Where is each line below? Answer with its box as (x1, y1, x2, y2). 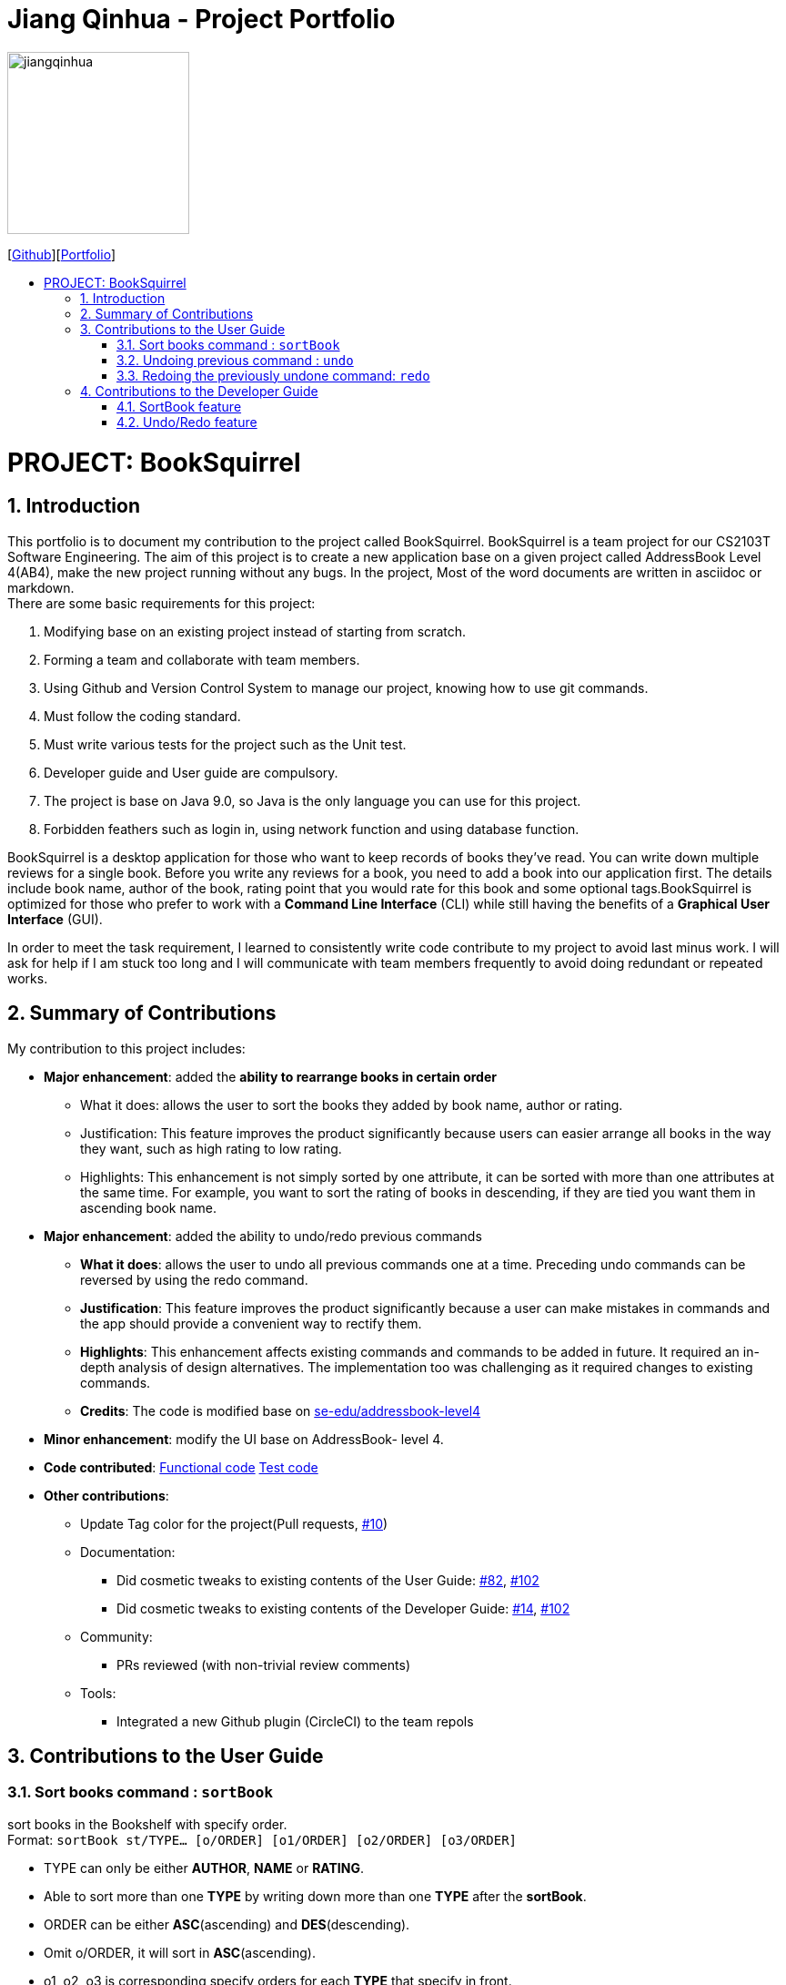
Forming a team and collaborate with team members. (44, 651, 360, 667)
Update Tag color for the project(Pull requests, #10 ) (80, 1515, 388, 1532)
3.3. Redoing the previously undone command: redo (116, 367, 430, 383)
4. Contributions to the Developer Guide (80, 382, 318, 399)
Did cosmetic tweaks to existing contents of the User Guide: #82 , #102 (116, 1572, 539, 1588)
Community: (80, 1628, 153, 1644)
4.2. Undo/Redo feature (116, 413, 257, 430)
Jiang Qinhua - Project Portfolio (7, 4, 396, 35)
